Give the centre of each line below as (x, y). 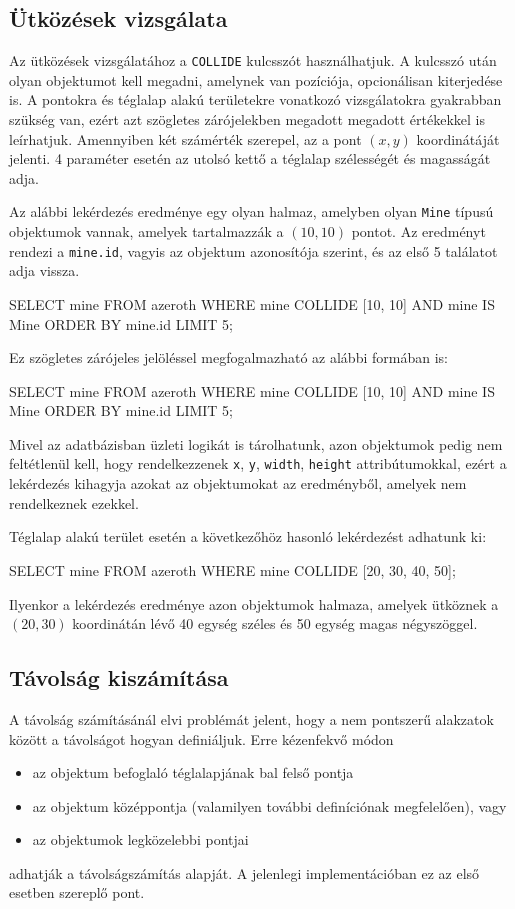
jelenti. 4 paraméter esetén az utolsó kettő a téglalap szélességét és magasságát (250, 158)
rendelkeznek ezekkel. (74, 502)
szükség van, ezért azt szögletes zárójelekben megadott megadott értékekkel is (247, 119)
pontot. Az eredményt (418, 231)
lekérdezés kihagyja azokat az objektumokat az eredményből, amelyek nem (238, 483)
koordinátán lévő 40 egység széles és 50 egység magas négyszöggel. (275, 623)
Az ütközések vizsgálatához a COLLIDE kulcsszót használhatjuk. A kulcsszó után (253, 60)
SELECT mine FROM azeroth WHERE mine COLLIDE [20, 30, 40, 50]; (232, 569)
